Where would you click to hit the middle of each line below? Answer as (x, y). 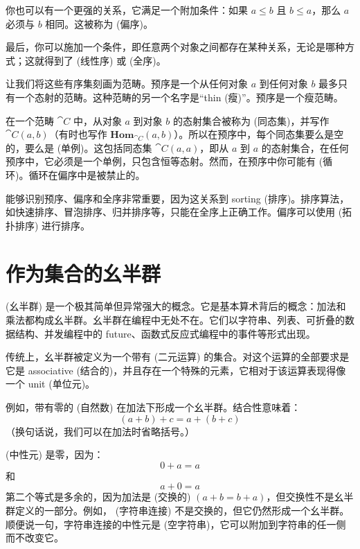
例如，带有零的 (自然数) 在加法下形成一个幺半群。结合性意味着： (153, 407)
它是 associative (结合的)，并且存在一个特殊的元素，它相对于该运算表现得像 (176, 370)
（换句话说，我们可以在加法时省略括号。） (100, 431)
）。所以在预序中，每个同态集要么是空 (259, 134)
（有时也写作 (78, 134)
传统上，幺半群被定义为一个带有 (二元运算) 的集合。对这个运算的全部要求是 (178, 357)
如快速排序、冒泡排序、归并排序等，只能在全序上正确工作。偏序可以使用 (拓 (179, 212)
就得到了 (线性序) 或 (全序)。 (100, 60)
